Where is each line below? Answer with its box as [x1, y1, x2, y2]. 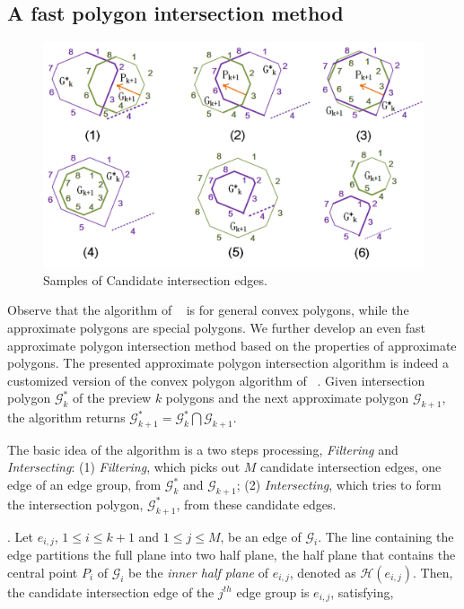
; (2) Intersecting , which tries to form [236, 475, 442, 494]
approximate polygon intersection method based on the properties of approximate [7, 335, 457, 354]
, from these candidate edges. [176, 494, 337, 513]
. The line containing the [318, 526, 454, 545]
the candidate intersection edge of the [7, 582, 214, 601]
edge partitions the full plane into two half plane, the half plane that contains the [7, 545, 456, 564]
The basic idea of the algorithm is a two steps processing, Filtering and [7, 439, 398, 458]
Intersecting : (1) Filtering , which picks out [7, 457, 241, 476]
